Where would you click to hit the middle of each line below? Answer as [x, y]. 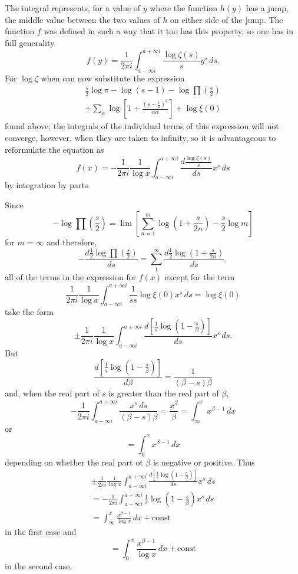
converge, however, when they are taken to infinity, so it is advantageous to [140, 137]
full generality [30, 42]
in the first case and [41, 532]
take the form [29, 312]
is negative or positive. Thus [204, 462]
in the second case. [39, 566]
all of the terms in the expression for [71, 276]
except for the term [200, 276]
